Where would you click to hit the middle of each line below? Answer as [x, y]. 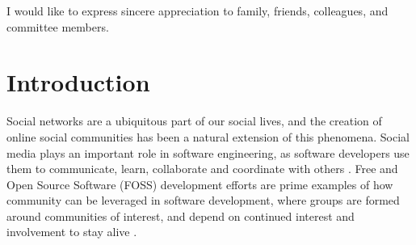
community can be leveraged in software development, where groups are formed [203, 200]
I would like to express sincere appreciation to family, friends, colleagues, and [197, 11]
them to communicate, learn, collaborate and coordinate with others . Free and [202, 169]
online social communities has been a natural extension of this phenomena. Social [208, 136]
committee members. [58, 26]
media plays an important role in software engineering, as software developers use [208, 152]
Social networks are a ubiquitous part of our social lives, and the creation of [194, 121]
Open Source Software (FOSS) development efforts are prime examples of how [200, 184]
